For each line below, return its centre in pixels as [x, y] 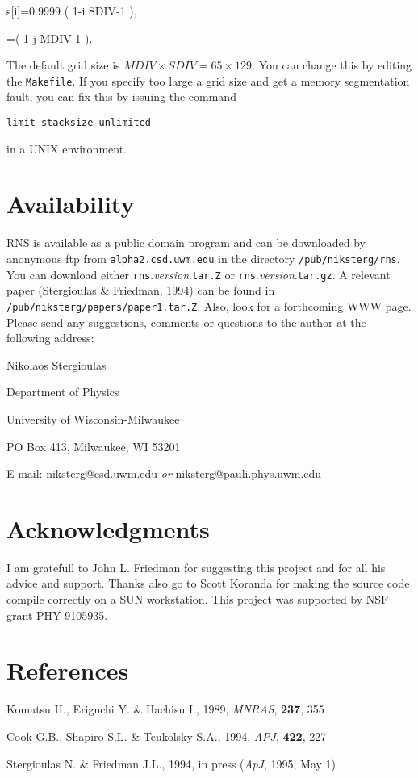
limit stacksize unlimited [79, 123]
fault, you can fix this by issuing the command [121, 96]
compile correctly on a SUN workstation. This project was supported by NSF [198, 599]
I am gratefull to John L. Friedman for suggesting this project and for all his [196, 567]
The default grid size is [63, 65]
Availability [71, 204]
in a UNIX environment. [67, 148]
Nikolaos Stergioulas [56, 364]
